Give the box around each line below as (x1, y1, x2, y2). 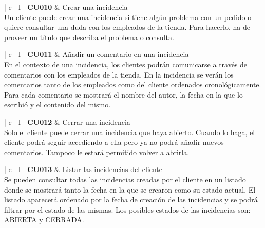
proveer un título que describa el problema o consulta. (4, 31, 174, 42)
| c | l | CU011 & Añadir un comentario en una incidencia (4, 49, 189, 60)
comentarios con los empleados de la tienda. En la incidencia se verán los (4, 69, 234, 80)
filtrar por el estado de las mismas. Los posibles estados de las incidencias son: (4, 204, 251, 215)
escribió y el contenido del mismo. (4, 99, 111, 110)
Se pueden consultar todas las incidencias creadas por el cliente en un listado (4, 174, 246, 184)
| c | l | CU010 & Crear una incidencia (4, 2, 128, 12)
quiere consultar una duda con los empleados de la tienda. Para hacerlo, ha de (4, 22, 250, 32)
